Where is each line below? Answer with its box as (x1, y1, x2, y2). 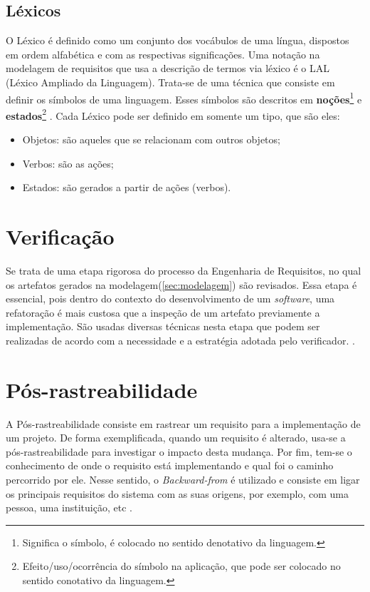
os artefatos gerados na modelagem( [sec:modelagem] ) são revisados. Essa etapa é (6, 277, 357, 292)
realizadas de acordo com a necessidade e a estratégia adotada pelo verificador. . (6, 332, 355, 347)
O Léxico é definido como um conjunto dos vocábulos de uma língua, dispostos (6, 33, 349, 48)
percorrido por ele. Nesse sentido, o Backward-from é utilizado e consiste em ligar (6, 472, 360, 487)
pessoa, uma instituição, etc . (6, 500, 132, 515)
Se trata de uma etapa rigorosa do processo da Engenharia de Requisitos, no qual (6, 262, 361, 277)
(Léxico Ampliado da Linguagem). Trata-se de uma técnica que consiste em (6, 74, 335, 89)
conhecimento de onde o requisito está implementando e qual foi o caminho (6, 458, 334, 473)
